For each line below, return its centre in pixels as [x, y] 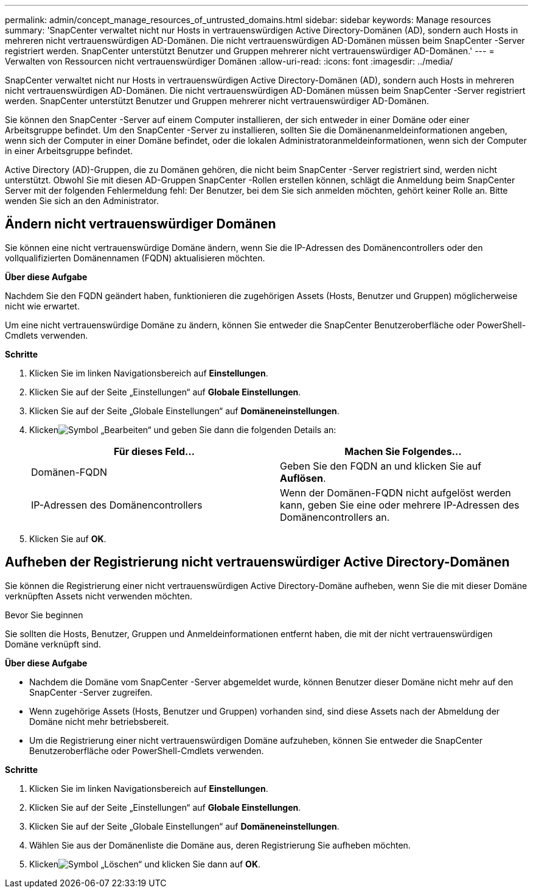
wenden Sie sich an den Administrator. [82, 201]
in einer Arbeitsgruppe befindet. [69, 151]
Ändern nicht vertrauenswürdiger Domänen [141, 224]
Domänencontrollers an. [335, 517]
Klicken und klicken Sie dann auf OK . [145, 864]
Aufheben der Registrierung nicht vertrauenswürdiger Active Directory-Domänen [257, 562]
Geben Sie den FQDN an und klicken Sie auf [381, 466]
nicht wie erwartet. [42, 306]
